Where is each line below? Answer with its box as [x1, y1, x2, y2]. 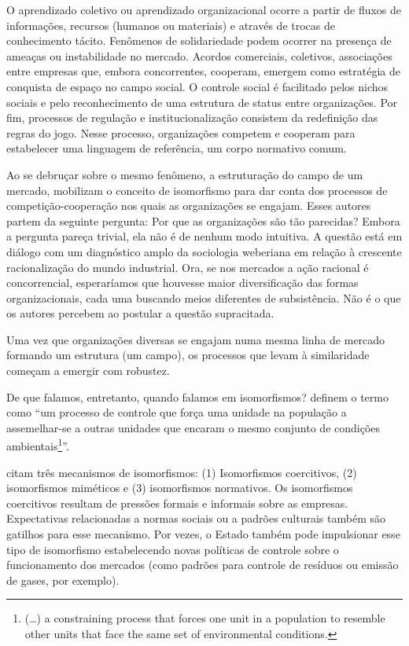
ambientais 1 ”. [6, 435, 69, 454]
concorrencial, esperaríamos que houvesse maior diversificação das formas [6, 274, 359, 291]
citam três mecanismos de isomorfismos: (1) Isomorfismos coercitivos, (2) [6, 464, 357, 480]
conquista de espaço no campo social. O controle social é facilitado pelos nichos [6, 78, 389, 94]
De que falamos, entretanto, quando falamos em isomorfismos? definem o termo [6, 388, 389, 405]
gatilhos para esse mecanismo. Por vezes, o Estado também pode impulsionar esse [6, 526, 400, 542]
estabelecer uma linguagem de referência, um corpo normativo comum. [6, 140, 347, 156]
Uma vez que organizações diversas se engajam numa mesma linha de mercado [6, 331, 385, 347]
